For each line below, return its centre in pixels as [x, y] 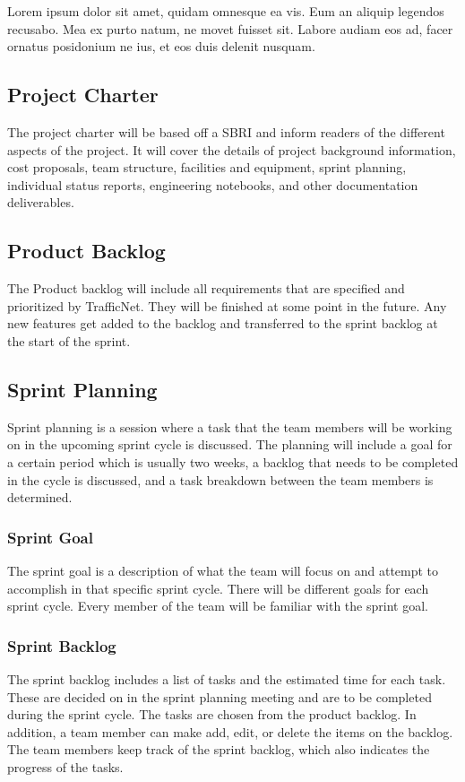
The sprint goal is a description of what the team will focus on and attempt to [223, 570]
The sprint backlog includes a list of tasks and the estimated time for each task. [227, 678]
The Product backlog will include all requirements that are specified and [206, 288]
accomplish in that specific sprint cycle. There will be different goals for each [218, 588]
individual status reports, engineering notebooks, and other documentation [213, 184]
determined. [40, 497]
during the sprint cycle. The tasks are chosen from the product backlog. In [212, 714]
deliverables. [41, 202]
